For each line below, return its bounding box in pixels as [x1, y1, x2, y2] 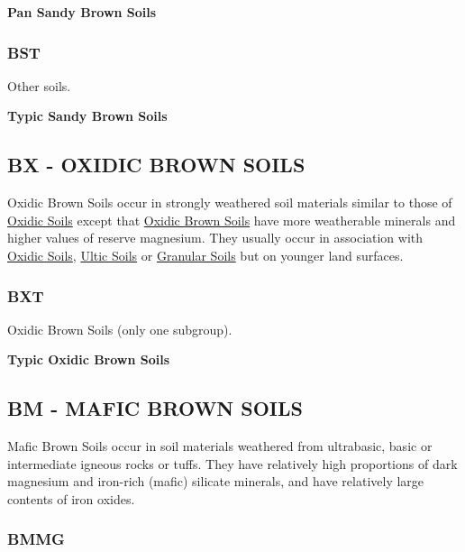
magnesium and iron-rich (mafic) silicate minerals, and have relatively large [7, 472, 424, 491]
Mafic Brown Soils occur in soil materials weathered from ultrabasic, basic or [7, 437, 433, 455]
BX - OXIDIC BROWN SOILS [7, 151, 305, 179]
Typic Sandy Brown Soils [7, 106, 168, 125]
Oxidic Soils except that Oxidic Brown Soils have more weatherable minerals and [7, 210, 456, 229]
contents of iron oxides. [7, 489, 135, 508]
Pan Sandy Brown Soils [7, 3, 157, 21]
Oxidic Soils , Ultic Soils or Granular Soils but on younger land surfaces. [7, 245, 404, 264]
